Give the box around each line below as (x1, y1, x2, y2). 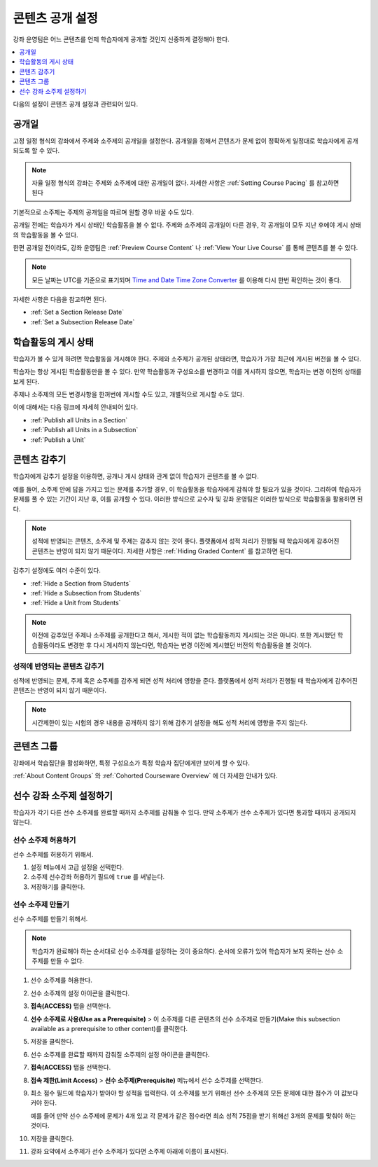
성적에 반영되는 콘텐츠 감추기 (13, 662, 104, 672)
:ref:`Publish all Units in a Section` (30, 415, 128, 424)
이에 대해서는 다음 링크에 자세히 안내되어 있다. (13, 403, 139, 411)
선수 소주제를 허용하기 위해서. (13, 850, 94, 858)
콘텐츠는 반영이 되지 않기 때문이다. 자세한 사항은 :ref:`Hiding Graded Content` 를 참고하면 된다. (31, 546, 293, 555)
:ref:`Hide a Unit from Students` (30, 599, 121, 607)
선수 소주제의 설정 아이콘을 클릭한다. (30, 988, 129, 997)
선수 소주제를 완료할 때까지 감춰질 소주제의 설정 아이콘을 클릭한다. (30, 1050, 210, 1058)
